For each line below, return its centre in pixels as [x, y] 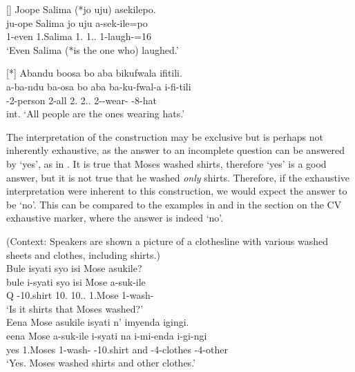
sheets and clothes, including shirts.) [83, 254]
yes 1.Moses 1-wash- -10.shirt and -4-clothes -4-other [117, 349]
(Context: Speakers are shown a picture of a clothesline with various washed [167, 241]
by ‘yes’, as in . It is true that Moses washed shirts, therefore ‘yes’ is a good [166, 163]
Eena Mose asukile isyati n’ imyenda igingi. [98, 322]
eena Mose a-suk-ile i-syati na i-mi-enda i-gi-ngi [107, 336]
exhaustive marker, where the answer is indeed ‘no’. [115, 218]
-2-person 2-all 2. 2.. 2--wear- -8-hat [81, 100]
